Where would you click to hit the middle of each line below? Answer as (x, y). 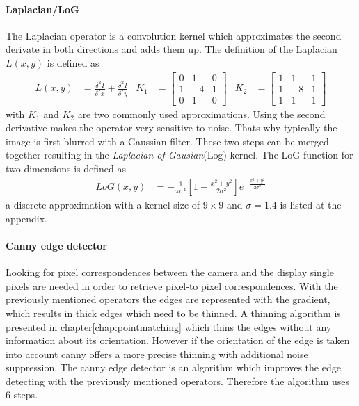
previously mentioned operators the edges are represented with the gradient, (168, 299)
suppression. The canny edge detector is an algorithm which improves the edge (173, 367)
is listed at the (311, 205)
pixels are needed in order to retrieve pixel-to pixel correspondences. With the (172, 285)
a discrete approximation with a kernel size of (103, 205)
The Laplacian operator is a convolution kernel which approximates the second (174, 35)
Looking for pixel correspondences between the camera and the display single (170, 272)
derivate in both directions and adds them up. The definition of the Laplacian (171, 49)
